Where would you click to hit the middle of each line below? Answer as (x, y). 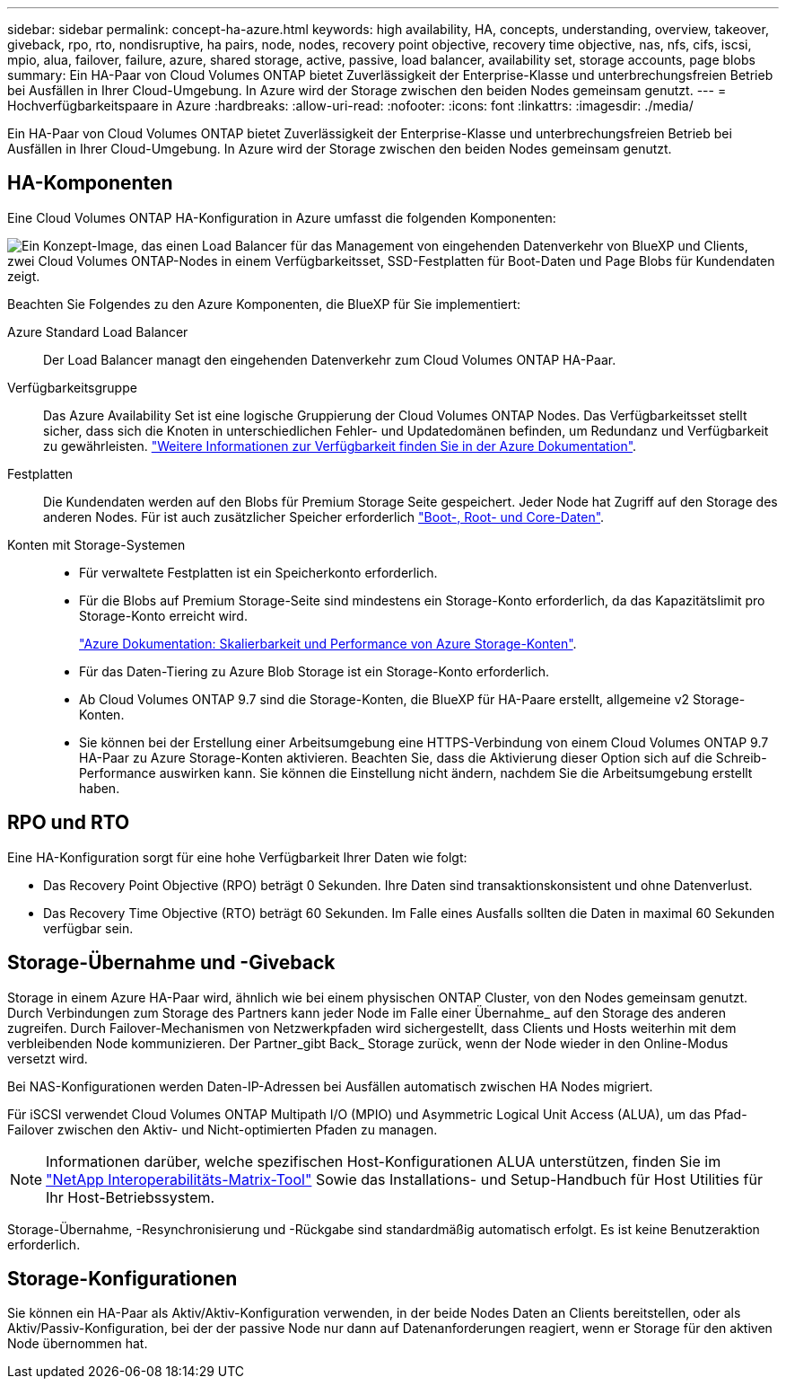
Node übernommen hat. (78, 1344)
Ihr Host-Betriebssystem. (131, 1197)
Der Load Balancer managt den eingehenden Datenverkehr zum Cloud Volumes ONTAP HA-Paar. (330, 359)
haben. (100, 788)
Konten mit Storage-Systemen (96, 544)
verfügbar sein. (88, 928)
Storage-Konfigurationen (122, 1278)
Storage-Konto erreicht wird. (163, 615)
